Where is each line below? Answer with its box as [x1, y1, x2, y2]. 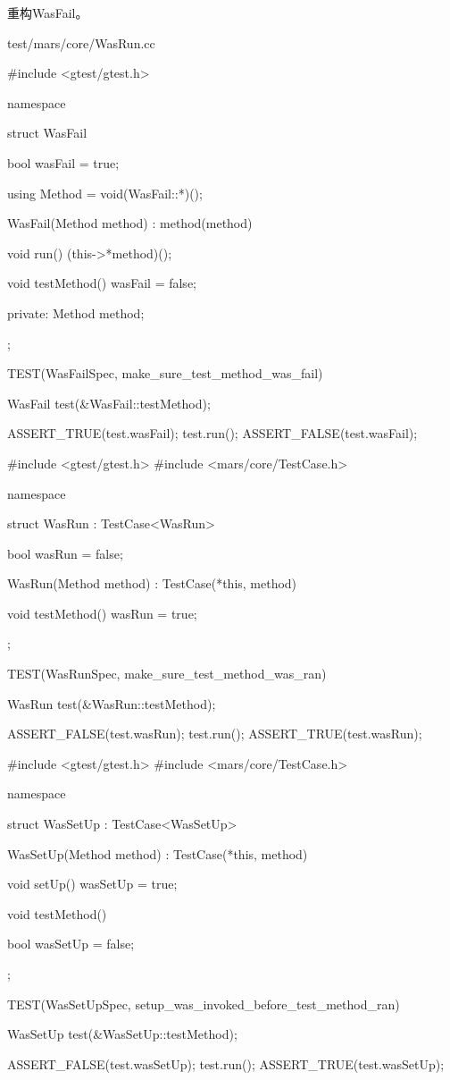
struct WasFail [7, 123, 87, 142]
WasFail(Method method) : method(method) [7, 214, 253, 232]
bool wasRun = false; [7, 544, 123, 562]
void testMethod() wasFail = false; [7, 274, 196, 292]
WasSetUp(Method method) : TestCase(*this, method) [7, 844, 308, 863]
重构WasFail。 [7, 4, 88, 21]
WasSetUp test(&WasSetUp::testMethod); [7, 1025, 237, 1043]
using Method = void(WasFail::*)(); [7, 183, 203, 202]
